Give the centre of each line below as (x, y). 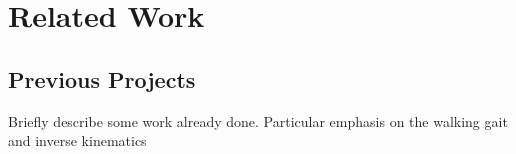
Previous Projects (102, 78)
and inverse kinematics (77, 140)
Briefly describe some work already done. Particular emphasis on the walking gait (258, 120)
